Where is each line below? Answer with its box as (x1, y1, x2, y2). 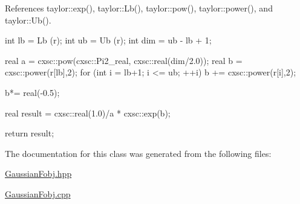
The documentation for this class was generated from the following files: (5, 147, 272, 159)
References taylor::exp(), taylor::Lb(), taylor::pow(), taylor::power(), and (5, 2, 273, 14)
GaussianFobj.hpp (5, 167, 72, 180)
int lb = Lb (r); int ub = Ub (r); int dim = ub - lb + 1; (5, 34, 212, 46)
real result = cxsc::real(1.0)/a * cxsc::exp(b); (5, 106, 171, 119)
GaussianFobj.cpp (5, 187, 71, 200)
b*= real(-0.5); (5, 86, 60, 98)
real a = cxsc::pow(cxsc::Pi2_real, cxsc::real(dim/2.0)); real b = (5, 54, 243, 66)
